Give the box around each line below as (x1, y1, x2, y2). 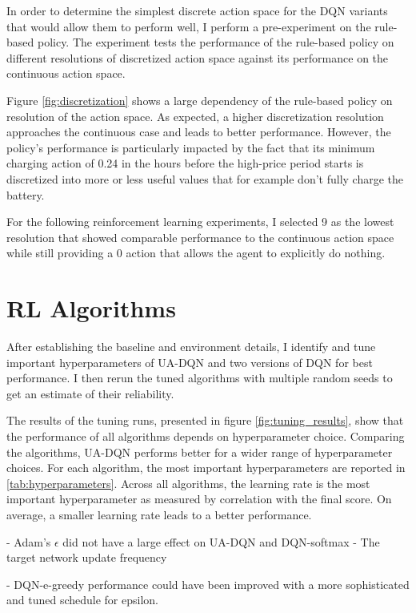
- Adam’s (6, 533, 51, 550)
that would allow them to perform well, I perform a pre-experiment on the (6, 18, 371, 34)
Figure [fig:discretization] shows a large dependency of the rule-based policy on (6, 91, 393, 108)
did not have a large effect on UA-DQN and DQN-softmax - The (62, 533, 380, 550)
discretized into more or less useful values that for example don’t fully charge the (6, 170, 404, 187)
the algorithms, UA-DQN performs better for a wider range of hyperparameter (6, 443, 393, 460)
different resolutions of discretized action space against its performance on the (6, 49, 389, 66)
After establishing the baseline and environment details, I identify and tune (6, 338, 376, 355)
